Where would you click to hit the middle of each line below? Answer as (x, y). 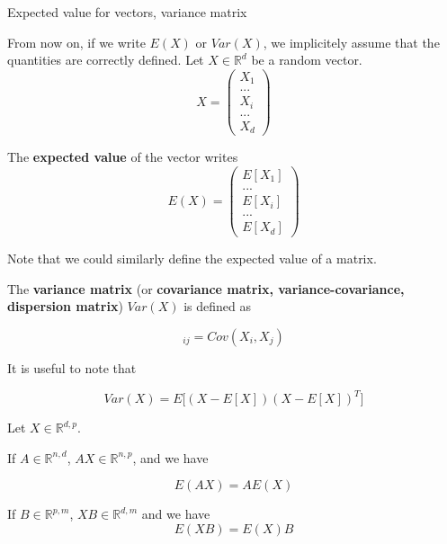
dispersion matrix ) (65, 306)
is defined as (218, 306)
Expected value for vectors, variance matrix (127, 12)
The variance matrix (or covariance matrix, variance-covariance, (206, 288)
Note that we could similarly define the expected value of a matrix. (192, 259)
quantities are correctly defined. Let (106, 60)
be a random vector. (307, 60)
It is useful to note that (72, 367)
